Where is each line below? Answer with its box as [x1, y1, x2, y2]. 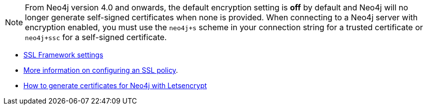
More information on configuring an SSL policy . [23, 66, 178, 74]
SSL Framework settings [23, 51, 104, 59]
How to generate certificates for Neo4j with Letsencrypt [23, 81, 207, 90]
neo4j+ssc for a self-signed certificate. [25, 32, 167, 42]
